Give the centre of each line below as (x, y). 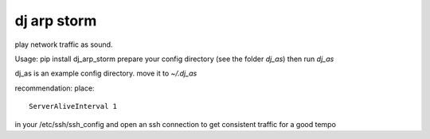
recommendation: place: (55, 88)
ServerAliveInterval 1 (73, 106)
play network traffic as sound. (64, 44)
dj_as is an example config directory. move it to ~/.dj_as (106, 73)
